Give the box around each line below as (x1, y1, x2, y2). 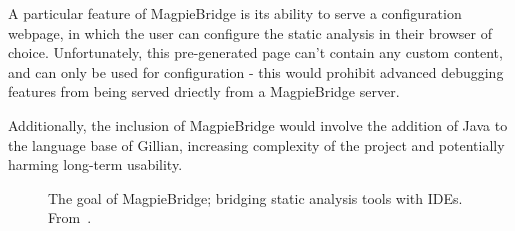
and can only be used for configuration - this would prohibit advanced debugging (8, 61, 504, 82)
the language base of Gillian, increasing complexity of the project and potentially (8, 134, 505, 155)
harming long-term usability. (8, 154, 183, 175)
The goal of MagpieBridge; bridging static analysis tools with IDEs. (48, 187, 463, 208)
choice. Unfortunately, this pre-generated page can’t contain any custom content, (8, 42, 503, 63)
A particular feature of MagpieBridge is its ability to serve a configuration (8, 3, 462, 23)
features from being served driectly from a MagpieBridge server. (8, 81, 400, 102)
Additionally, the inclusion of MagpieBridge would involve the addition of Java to (8, 114, 508, 135)
